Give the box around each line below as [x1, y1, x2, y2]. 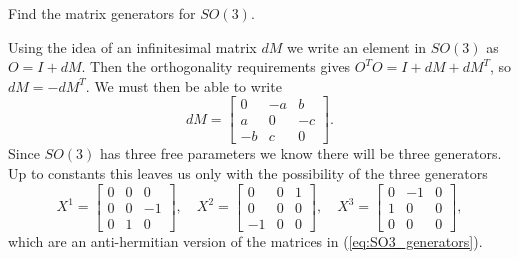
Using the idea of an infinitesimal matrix [8, 36, 257, 57]
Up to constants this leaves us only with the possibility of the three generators [8, 163, 488, 184]
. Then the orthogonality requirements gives [81, 56, 351, 77]
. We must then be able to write [85, 75, 282, 96]
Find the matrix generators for [8, 3, 196, 23]
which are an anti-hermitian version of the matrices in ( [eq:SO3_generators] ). [8, 230, 483, 251]
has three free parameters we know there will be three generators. [99, 143, 502, 164]
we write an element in [286, 36, 427, 57]
